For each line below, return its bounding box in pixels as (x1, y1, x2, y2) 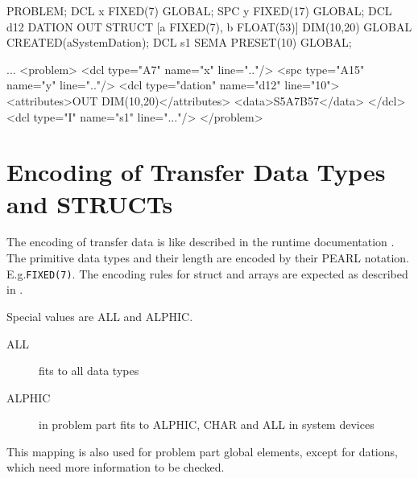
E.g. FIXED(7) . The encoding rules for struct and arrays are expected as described (6, 265, 408, 282)
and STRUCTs (6, 187, 173, 220)
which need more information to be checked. (6, 459, 225, 476)
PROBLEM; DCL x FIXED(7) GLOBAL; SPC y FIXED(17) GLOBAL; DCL (6, 2, 392, 19)
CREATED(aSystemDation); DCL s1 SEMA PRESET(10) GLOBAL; (6, 34, 352, 51)
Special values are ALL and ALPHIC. (6, 307, 193, 324)
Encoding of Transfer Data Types (6, 155, 386, 188)
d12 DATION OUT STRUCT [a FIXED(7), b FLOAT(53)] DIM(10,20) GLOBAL (6, 18, 412, 35)
